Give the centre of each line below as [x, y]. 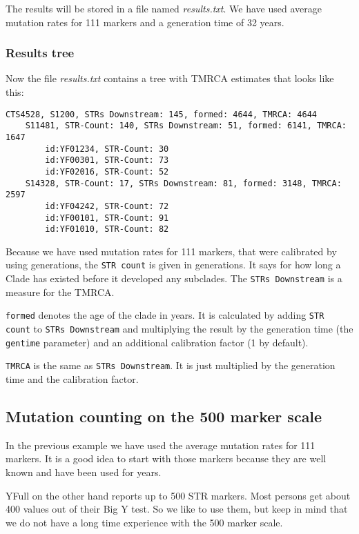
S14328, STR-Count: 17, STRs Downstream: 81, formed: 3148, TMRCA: [183, 183]
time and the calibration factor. [72, 378]
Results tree [40, 53]
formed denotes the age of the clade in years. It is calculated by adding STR [165, 315]
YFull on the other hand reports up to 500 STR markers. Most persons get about [178, 495]
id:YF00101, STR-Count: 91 [107, 218]
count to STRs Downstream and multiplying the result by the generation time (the [179, 328]
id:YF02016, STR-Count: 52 [107, 171]
